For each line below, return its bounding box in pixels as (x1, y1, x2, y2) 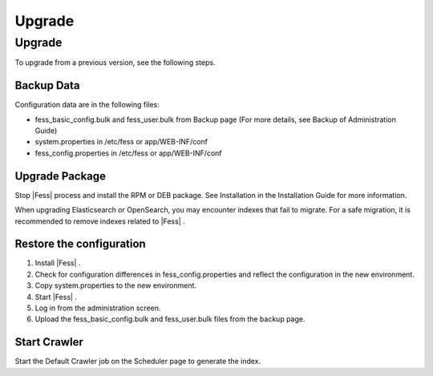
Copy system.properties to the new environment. (34, 281, 196, 290)
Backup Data (14, 79, 80, 92)
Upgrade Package (14, 169, 107, 183)
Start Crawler (14, 335, 83, 349)
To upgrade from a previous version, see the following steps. (14, 58, 216, 67)
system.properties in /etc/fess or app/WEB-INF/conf (34, 137, 208, 147)
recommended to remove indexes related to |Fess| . (14, 216, 186, 226)
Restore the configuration (14, 237, 146, 251)
